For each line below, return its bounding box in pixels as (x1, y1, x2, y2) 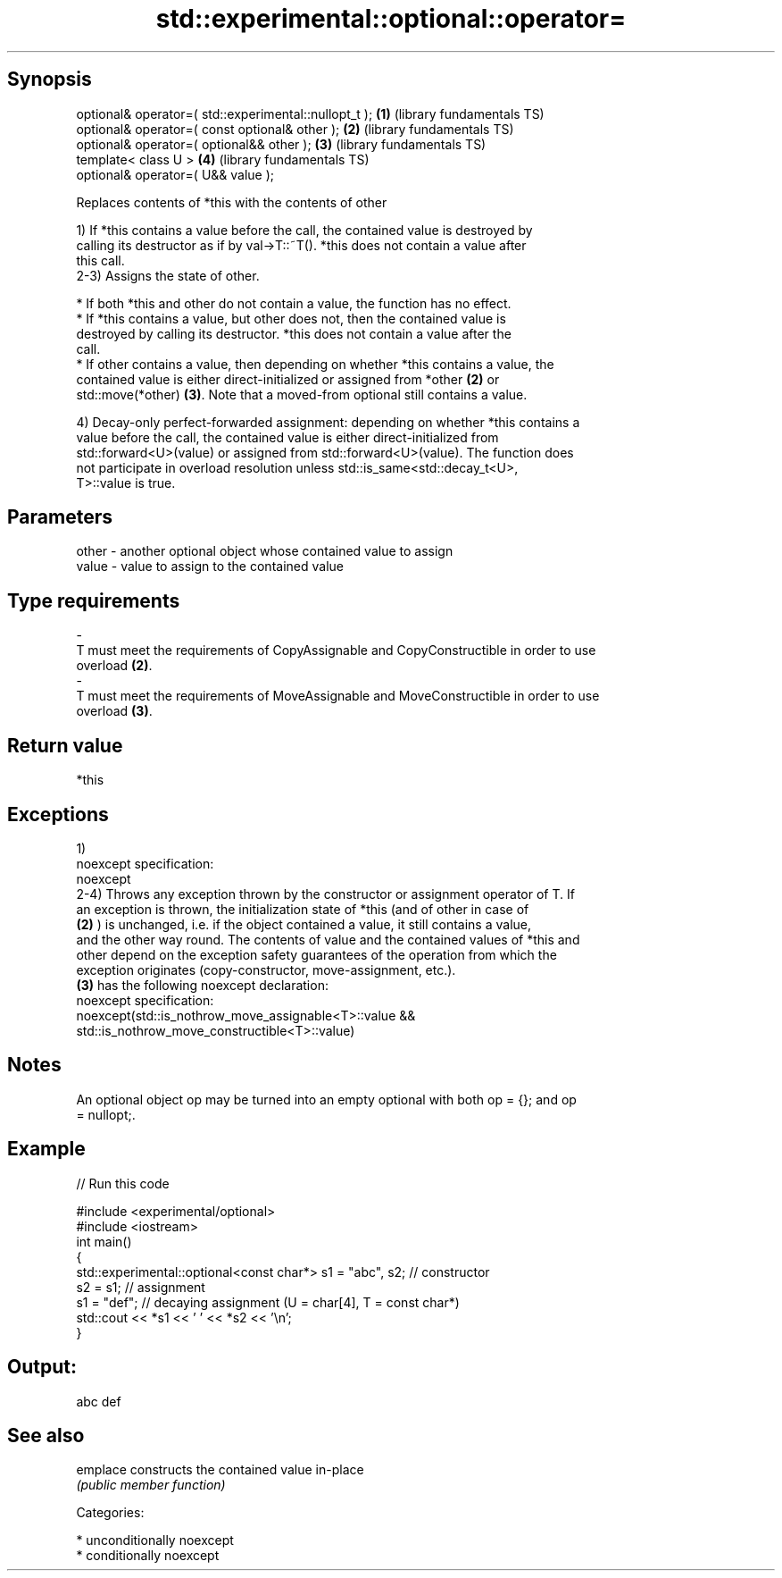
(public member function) (76, 1477, 226, 1493)
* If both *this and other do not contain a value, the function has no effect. (76, 295, 512, 311)
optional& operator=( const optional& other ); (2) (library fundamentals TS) (76, 121, 514, 137)
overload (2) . (76, 658, 153, 674)
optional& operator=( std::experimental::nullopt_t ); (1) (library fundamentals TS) (76, 105, 545, 122)
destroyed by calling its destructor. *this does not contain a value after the (76, 325, 512, 341)
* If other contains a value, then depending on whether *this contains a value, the (76, 356, 554, 372)
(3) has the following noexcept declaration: (76, 977, 329, 993)
